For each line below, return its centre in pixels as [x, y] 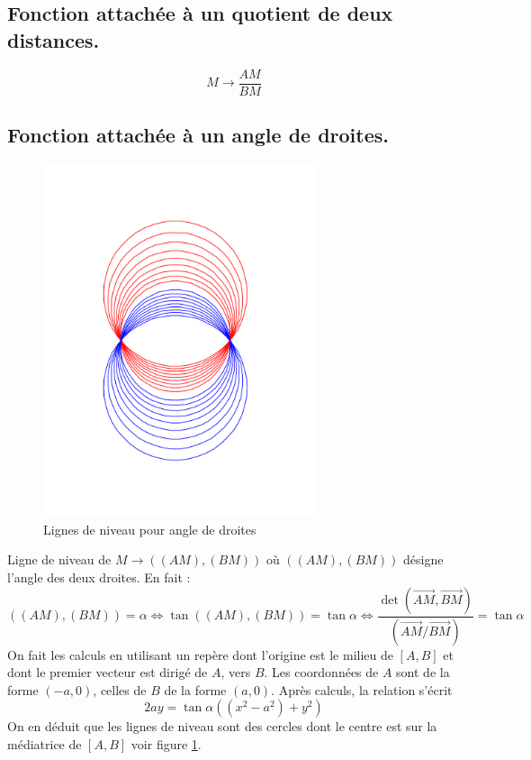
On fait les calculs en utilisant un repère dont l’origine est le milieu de [200, 654]
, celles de [120, 689]
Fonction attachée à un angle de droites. [198, 135]
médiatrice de [45, 743]
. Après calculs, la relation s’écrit [362, 689]
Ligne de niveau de [59, 559]
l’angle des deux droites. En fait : [99, 577]
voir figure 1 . [166, 743]
